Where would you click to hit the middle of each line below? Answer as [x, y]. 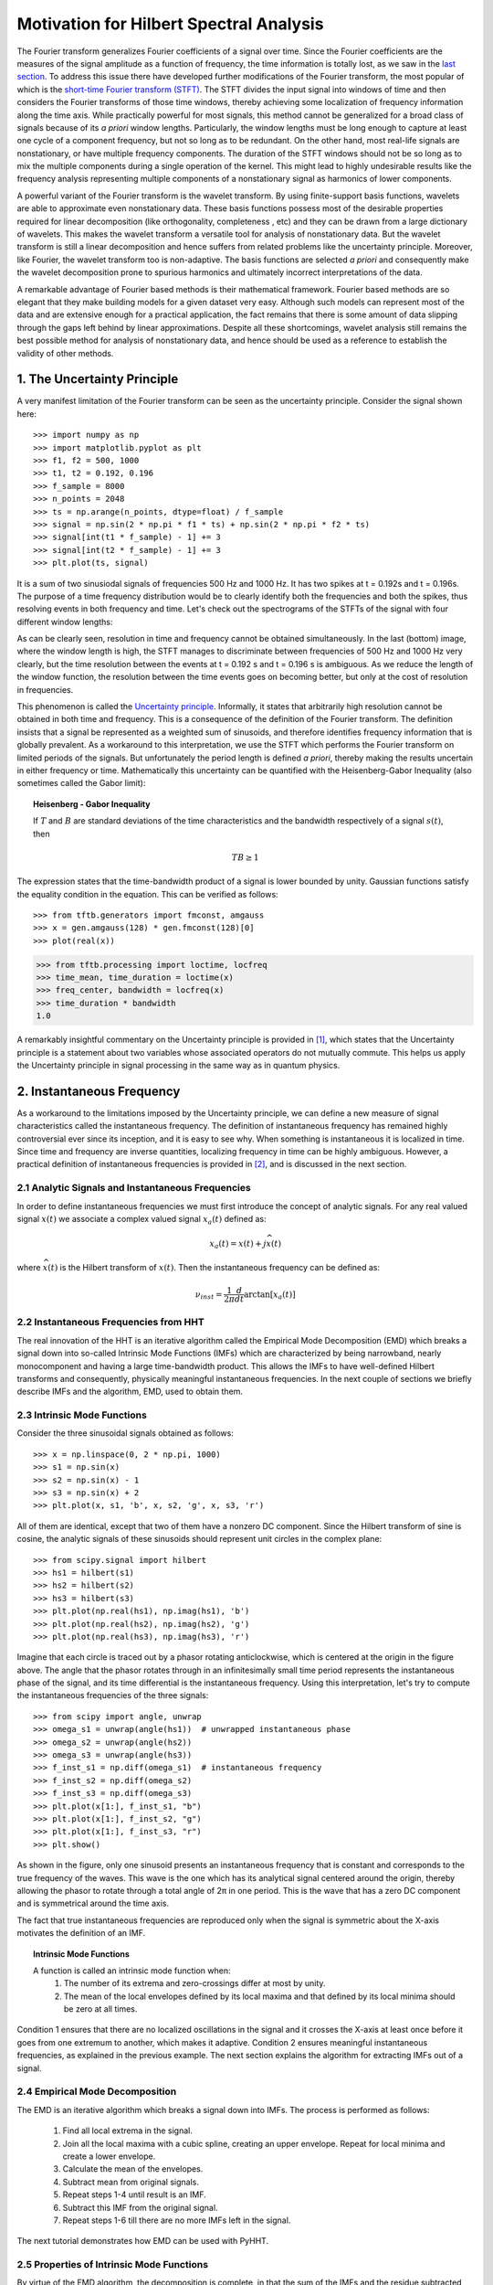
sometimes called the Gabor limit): [81, 783]
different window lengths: [65, 622]
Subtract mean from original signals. [131, 2182]
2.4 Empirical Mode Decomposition [97, 2091]
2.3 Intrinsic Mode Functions [82, 1415]
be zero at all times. [101, 2009]
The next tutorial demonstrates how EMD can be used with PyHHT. [143, 2241]
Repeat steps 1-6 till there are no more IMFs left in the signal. [177, 2220]
